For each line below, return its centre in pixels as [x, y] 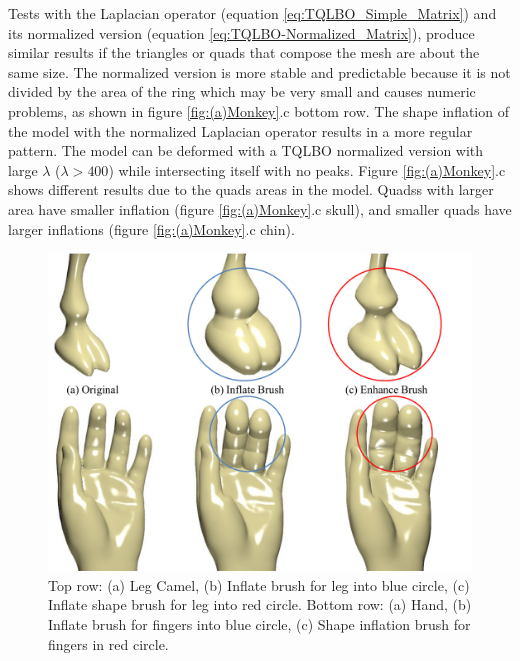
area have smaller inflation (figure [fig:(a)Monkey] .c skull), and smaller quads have [260, 208]
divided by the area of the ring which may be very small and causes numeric [242, 91]
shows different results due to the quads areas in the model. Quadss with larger [251, 189]
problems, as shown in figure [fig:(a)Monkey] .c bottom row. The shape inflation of [258, 110]
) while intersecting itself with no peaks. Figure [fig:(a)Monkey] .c [307, 169]
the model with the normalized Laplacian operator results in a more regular [240, 130]
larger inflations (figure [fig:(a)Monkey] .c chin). [151, 228]
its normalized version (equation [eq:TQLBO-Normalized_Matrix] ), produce [241, 32]
